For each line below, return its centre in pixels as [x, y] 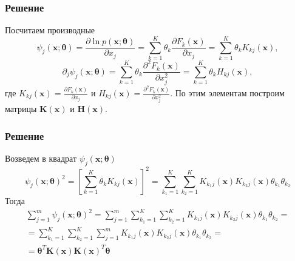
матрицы [21, 109]
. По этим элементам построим [227, 92]
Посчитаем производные [50, 30]
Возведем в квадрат [41, 158]
